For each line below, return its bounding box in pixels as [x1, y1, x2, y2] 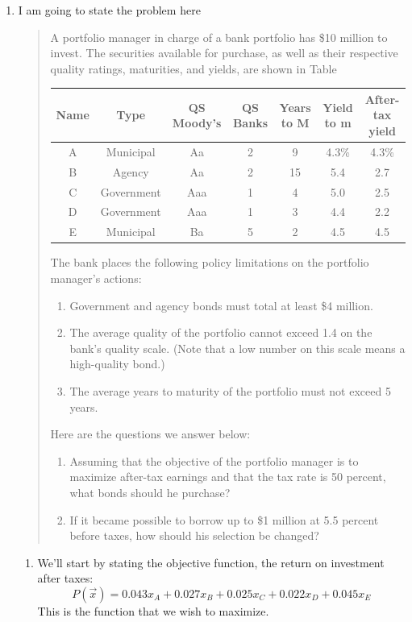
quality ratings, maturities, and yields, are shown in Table [50, 60, 337, 77]
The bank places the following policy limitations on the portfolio [50, 254, 369, 271]
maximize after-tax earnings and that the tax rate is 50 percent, [69, 468, 386, 485]
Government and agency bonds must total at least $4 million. [69, 296, 373, 313]
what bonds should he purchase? [69, 483, 231, 500]
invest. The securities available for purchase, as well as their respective [50, 44, 398, 61]
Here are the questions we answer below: [50, 425, 251, 442]
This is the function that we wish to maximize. [37, 602, 269, 619]
